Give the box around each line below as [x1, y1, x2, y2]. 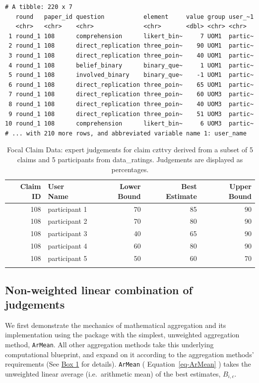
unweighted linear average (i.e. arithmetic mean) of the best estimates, [5, 368, 221, 379]
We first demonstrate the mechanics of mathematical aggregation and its [5, 319, 226, 330]
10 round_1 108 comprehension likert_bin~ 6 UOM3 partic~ [5, 120, 254, 128]
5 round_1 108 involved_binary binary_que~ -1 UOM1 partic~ [8, 71, 254, 79]
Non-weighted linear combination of [5, 282, 193, 297]
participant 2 [48, 216, 87, 226]
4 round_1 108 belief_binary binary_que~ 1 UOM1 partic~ [8, 62, 254, 69]
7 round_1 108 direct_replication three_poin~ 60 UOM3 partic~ [8, 91, 254, 98]
